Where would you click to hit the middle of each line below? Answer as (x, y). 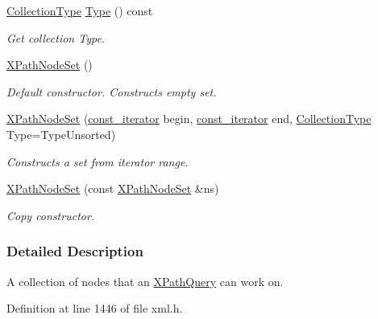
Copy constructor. (51, 215)
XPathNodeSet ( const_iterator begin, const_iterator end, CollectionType (189, 119)
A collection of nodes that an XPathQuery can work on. (145, 281)
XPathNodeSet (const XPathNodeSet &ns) (113, 188)
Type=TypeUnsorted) (61, 134)
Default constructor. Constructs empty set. (112, 91)
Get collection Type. (56, 37)
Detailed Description (75, 251)
